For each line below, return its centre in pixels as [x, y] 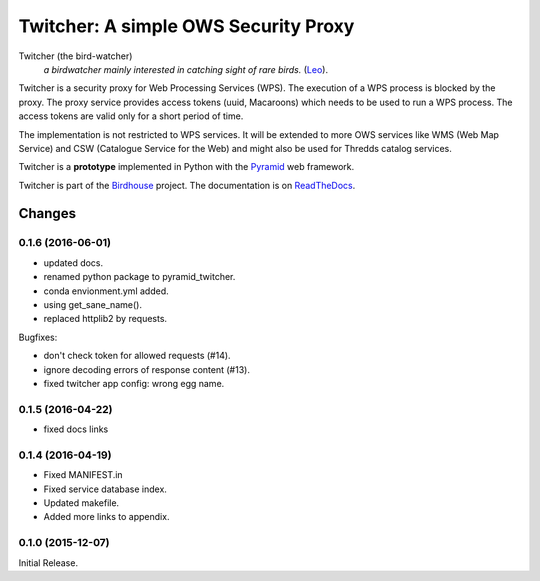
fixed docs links [76, 429]
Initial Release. [48, 562]
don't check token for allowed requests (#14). [137, 356]
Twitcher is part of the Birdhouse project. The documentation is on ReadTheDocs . [187, 185]
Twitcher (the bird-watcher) [75, 56]
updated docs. [73, 262]
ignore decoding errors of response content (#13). [146, 369]
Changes [47, 213]
